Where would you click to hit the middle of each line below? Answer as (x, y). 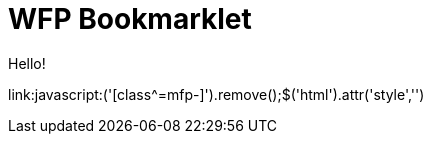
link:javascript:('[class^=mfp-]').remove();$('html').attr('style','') (216, 94)
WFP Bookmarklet (130, 19)
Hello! (27, 63)
